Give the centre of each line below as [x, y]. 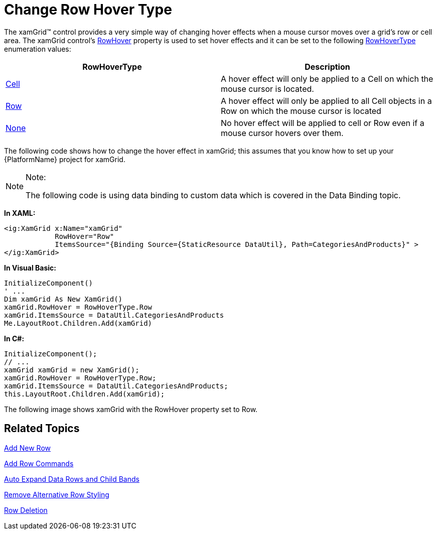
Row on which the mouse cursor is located [301, 111]
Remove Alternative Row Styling [57, 494]
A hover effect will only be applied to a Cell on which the [327, 79]
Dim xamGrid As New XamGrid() [63, 299]
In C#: [14, 338]
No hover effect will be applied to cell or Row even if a [323, 123]
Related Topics [42, 429]
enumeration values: [38, 49]
